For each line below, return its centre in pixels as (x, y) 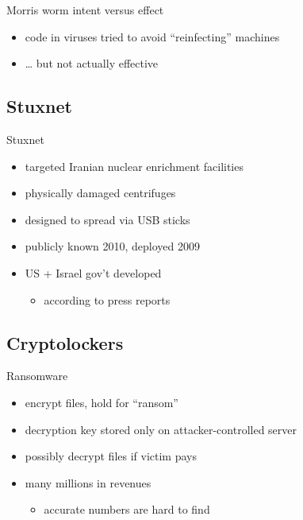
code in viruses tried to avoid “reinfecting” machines (152, 36)
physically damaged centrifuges (100, 193)
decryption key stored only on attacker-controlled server (161, 429)
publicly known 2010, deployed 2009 (112, 246)
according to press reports (107, 299)
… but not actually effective (92, 63)
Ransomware (37, 376)
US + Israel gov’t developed (93, 272)
